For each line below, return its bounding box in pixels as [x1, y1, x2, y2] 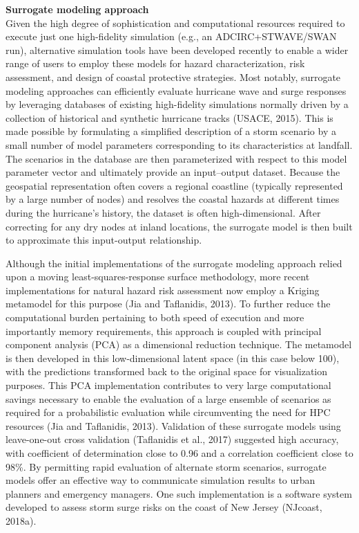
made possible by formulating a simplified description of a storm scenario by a [6, 124, 336, 138]
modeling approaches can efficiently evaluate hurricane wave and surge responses [6, 83, 347, 98]
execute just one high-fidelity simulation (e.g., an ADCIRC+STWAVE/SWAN [6, 29, 337, 44]
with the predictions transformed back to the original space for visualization [6, 364, 328, 379]
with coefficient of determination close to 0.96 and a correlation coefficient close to [6, 446, 353, 460]
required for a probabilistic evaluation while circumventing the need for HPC [6, 405, 331, 419]
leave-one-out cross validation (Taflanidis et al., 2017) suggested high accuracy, [6, 432, 339, 446]
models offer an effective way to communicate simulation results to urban [6, 473, 316, 487]
